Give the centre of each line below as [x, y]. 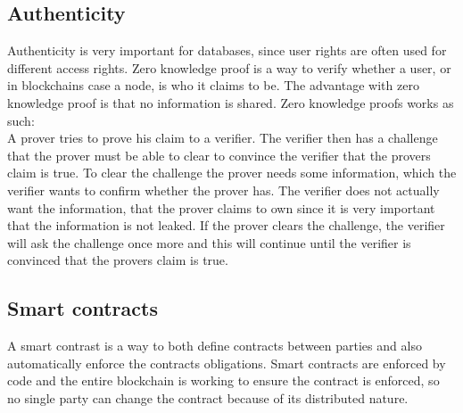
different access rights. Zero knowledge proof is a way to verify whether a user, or [229, 67]
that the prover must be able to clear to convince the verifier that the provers [219, 155]
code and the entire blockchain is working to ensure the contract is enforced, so [223, 380]
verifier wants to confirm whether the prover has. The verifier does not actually [223, 190]
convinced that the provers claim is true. [118, 260]
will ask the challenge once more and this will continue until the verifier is [209, 242]
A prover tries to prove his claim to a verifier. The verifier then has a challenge [223, 138]
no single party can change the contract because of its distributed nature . [208, 397]
